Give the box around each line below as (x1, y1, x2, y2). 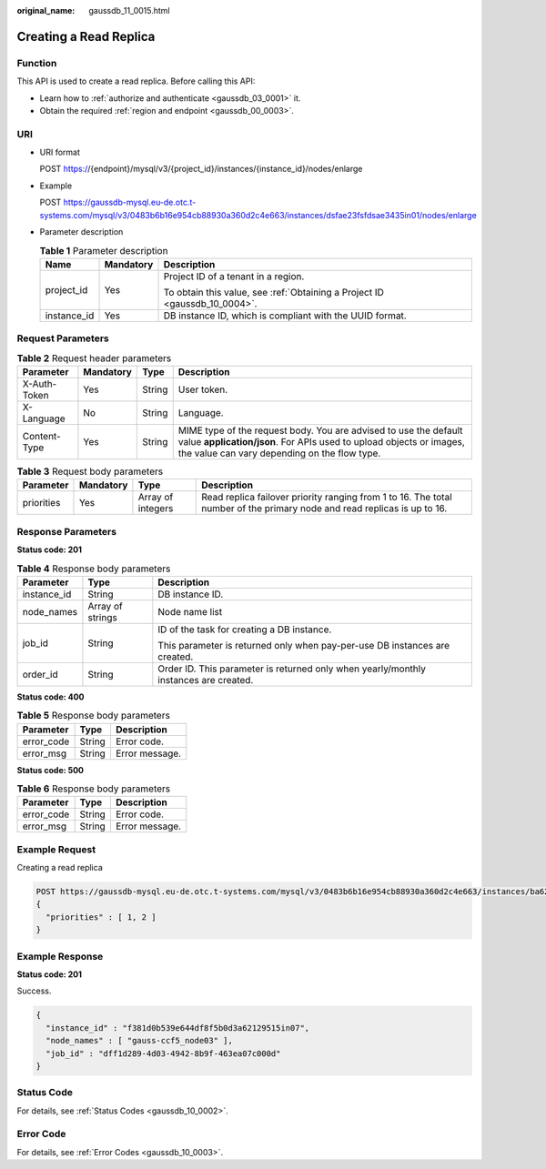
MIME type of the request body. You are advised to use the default (177, 424, 463, 437)
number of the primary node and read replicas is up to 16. (201, 502, 448, 515)
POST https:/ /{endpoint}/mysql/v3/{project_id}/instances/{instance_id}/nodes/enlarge (39, 164, 363, 175)
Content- (22, 429, 61, 442)
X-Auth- (22, 378, 57, 390)
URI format (39, 146, 81, 158)
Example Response (16, 950, 104, 962)
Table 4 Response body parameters (16, 562, 171, 575)
